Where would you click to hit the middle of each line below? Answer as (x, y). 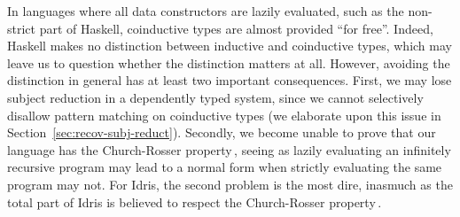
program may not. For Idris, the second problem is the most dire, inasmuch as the (230, 184)
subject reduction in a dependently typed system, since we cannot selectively (215, 97)
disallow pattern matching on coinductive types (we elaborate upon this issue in (224, 115)
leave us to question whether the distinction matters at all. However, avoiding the (229, 62)
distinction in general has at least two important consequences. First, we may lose (230, 80)
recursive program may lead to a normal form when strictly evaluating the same (225, 167)
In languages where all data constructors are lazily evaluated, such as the (206, 11)
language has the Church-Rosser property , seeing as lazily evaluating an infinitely (229, 149)
